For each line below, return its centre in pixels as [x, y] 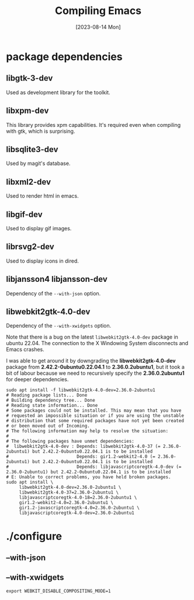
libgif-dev [24, 214]
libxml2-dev [29, 182]
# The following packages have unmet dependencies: [70, 442]
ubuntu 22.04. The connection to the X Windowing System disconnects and [97, 343]
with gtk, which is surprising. [41, 131]
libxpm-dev [27, 111]
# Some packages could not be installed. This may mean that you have [94, 411]
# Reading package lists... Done [47, 395]
